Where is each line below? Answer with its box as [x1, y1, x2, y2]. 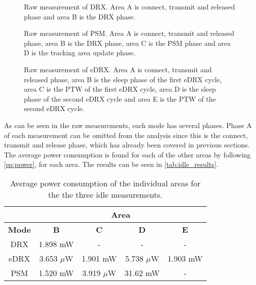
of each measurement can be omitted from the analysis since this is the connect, [4, 130, 248, 140]
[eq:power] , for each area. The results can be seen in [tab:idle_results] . [4, 159, 218, 169]
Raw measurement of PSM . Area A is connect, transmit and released [24, 28, 235, 38]
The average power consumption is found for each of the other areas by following [4, 149, 251, 159]
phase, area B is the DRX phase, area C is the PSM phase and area [24, 37, 231, 48]
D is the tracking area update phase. [24, 47, 135, 58]
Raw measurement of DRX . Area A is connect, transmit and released [24, 1, 235, 11]
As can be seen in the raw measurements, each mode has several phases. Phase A [4, 120, 252, 130]
